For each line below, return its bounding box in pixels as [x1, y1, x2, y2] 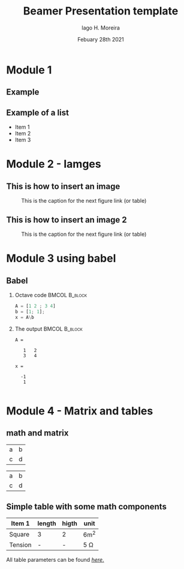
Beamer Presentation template [23, 4, 179, 18]
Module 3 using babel [6, 251, 116, 265]
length [37, 519, 57, 527]
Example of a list [6, 107, 69, 118]
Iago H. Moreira [82, 24, 120, 31]
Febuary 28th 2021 [77, 35, 124, 43]
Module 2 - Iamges [6, 158, 101, 171]
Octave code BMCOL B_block [14, 291, 88, 298]
